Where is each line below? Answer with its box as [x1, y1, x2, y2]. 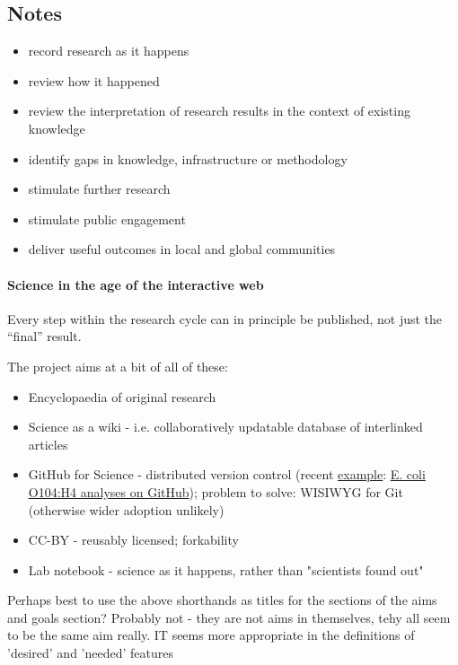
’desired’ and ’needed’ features [7, 643, 173, 662]
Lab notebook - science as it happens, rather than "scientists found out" [28, 560, 424, 579]
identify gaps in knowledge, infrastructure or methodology [28, 149, 348, 168]
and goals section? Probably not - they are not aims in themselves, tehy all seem [7, 608, 451, 626]
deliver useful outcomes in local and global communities [28, 240, 336, 258]
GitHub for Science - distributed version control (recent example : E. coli [28, 465, 426, 484]
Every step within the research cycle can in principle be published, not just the [7, 309, 443, 328]
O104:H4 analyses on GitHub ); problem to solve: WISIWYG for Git [28, 482, 403, 501]
